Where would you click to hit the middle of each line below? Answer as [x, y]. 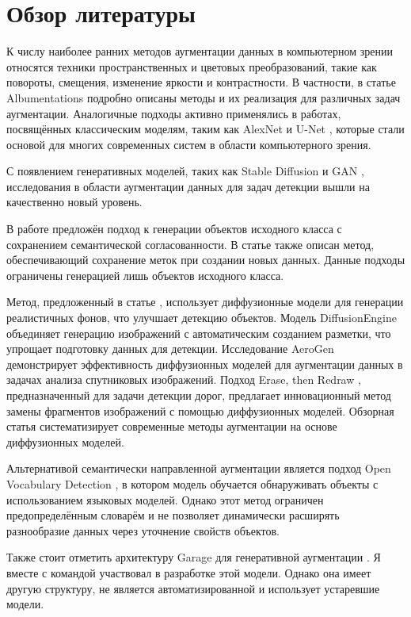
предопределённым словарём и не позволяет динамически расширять [173, 515]
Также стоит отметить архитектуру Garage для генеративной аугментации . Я [194, 557]
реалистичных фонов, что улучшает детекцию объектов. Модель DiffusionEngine [202, 318]
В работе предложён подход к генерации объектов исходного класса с [174, 229]
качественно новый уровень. [74, 202]
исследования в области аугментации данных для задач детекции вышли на [188, 186]
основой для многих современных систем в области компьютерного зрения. [189, 144]
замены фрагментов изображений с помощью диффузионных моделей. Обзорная [200, 410]
